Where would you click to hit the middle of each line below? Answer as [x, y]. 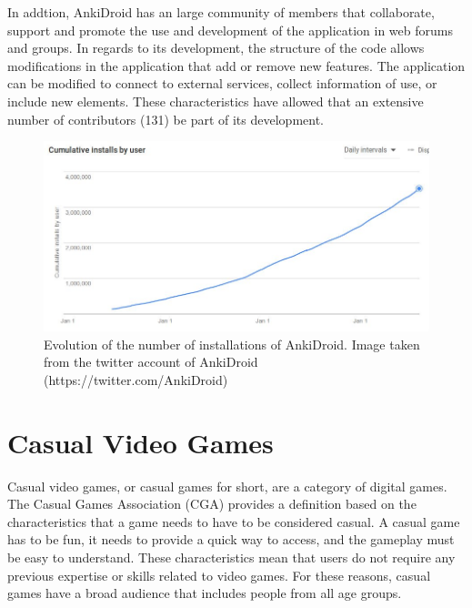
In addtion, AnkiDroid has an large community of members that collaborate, [221, 12]
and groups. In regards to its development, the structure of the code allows [216, 48]
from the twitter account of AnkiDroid [151, 362]
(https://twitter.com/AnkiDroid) [136, 379]
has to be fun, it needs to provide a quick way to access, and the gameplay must [231, 539]
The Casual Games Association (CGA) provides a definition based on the [212, 504]
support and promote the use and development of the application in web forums [230, 30]
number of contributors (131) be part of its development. [166, 119]
